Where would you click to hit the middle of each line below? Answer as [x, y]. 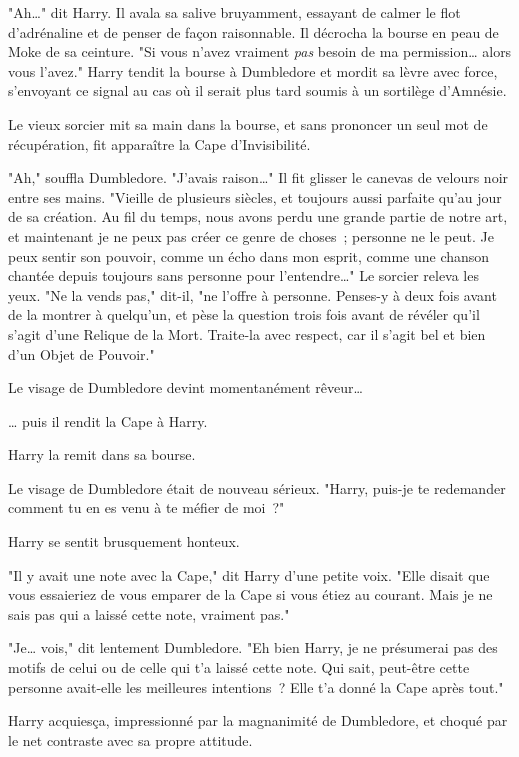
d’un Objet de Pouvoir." [81, 353]
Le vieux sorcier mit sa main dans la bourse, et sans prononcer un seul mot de [248, 123]
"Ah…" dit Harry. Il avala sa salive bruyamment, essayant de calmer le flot [234, 12]
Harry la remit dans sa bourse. [102, 454]
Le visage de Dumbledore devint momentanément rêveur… [185, 387]
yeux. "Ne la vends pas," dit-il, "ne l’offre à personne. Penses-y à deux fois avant [252, 294]
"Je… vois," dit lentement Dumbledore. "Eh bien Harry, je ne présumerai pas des [253, 647]
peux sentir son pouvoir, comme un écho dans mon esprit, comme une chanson [249, 255]
